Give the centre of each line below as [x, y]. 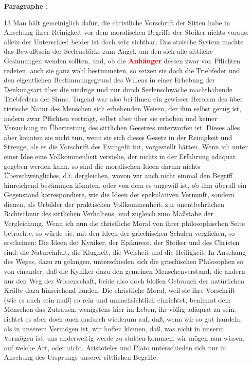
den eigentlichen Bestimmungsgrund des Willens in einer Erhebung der [109, 80]
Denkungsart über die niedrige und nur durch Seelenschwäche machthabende [118, 89]
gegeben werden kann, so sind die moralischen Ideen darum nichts [102, 166]
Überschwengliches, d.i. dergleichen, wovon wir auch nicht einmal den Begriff [118, 175]
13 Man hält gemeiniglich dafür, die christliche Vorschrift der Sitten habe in [117, 22]
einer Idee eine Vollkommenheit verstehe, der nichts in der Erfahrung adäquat [120, 156]
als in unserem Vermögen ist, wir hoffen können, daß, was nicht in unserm [114, 328]
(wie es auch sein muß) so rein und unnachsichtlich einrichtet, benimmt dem [117, 299]
